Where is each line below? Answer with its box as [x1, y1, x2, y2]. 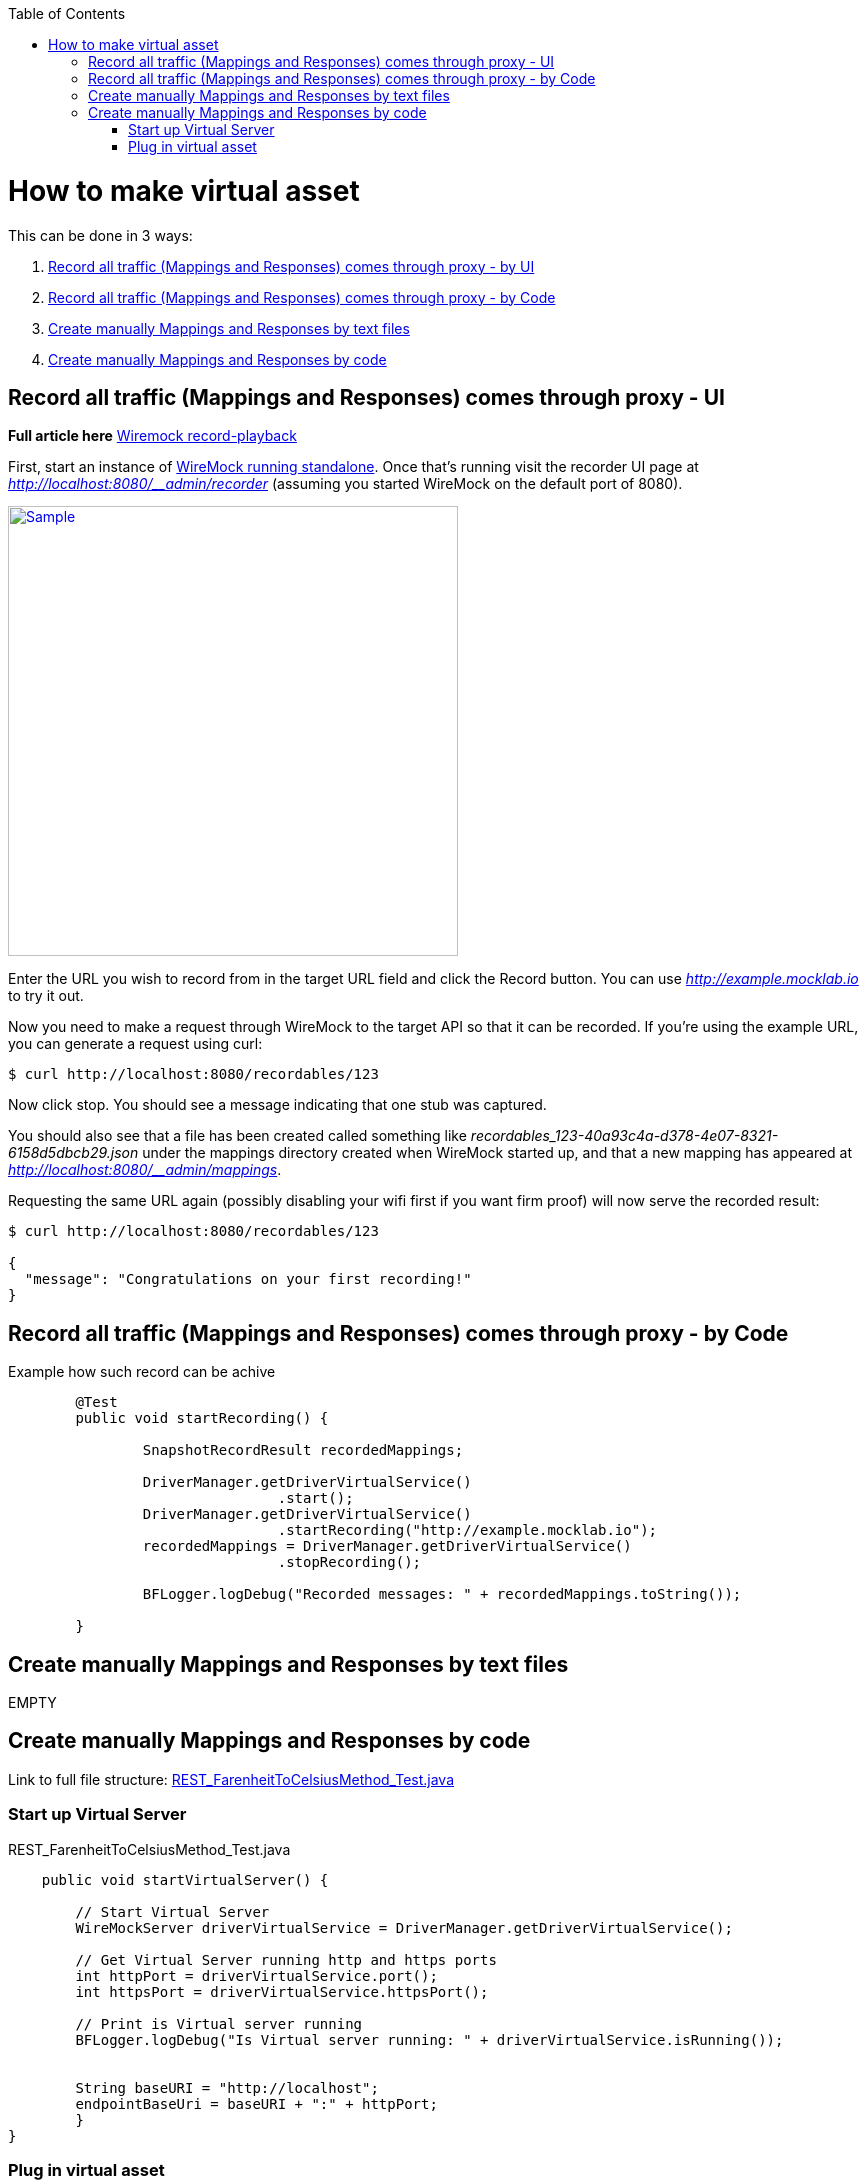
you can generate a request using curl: [8, 1035, 263, 1053]
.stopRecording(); [277, 1554, 422, 1571]
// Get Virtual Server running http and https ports [75, 1951, 497, 1968]
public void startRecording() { [75, 1410, 329, 1427]
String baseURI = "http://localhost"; [75, 2079, 379, 2096]
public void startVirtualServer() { [41, 1871, 329, 1888]
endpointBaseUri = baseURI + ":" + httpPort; [75, 2095, 438, 2112]
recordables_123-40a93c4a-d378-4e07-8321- [470, 1127, 779, 1145]
